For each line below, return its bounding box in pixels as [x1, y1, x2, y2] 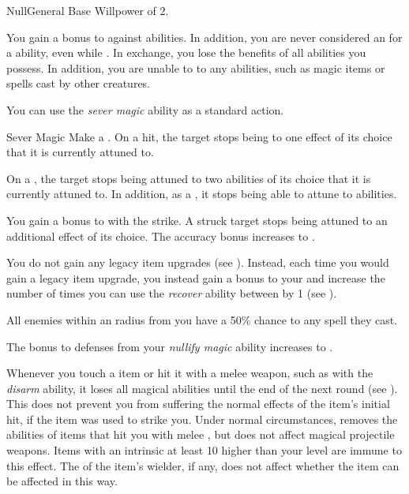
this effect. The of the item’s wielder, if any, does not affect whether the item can [6, 457, 400, 473]
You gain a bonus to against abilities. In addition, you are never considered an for [6, 28, 403, 45]
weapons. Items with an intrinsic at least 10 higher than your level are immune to [6, 442, 402, 458]
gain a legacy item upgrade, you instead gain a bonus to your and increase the [6, 269, 385, 286]
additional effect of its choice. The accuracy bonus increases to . [6, 227, 315, 244]
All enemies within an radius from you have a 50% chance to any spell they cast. [6, 311, 398, 327]
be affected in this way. [6, 473, 118, 489]
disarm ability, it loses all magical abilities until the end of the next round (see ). [6, 380, 398, 396]
